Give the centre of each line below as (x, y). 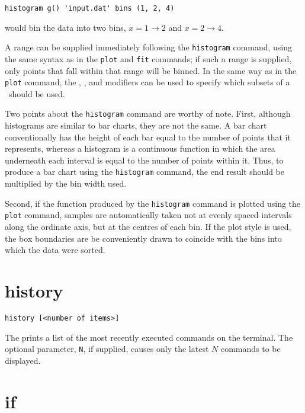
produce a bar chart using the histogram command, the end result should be (145, 172)
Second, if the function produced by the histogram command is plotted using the (153, 203)
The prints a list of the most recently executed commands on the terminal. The (149, 337)
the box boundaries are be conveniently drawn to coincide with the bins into (143, 238)
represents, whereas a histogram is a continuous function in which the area (140, 148)
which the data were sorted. (55, 250)
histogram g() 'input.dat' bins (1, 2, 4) (90, 8)
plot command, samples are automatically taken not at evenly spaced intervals (148, 215)
